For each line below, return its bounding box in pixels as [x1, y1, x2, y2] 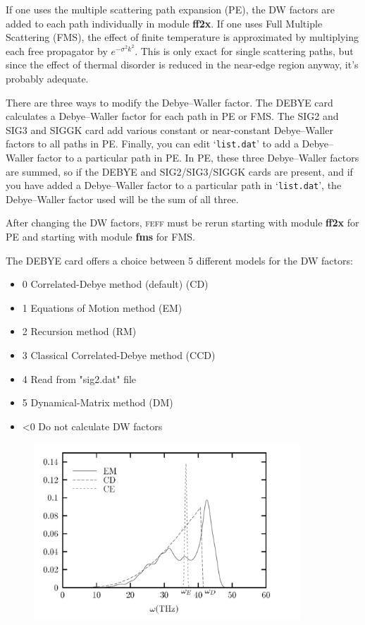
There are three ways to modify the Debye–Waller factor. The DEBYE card [6, 95, 333, 109]
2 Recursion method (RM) [22, 324, 137, 339]
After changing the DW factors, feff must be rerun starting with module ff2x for [6, 215, 359, 230]
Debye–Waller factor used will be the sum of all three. [6, 191, 239, 206]
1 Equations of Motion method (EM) [22, 300, 182, 315]
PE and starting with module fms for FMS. [6, 229, 195, 244]
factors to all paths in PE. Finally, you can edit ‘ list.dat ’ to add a [6, 136, 299, 151]
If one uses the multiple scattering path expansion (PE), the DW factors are [6, 2, 335, 16]
